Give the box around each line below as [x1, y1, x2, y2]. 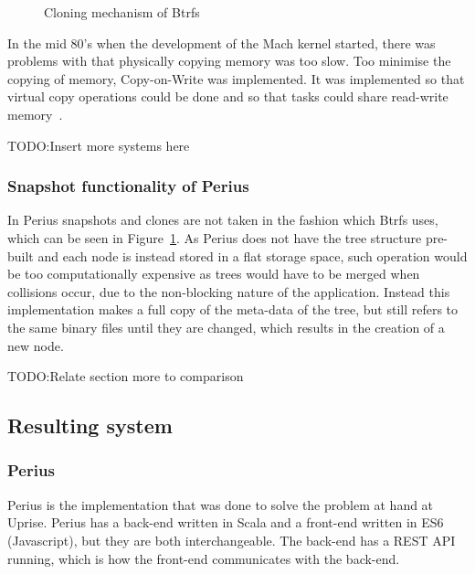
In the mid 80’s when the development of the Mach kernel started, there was [7, 33, 436, 52]
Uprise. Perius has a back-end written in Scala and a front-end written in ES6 [7, 513, 444, 532]
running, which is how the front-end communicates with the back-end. [7, 548, 400, 568]
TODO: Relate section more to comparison [7, 367, 244, 386]
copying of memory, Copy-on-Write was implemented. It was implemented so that [7, 69, 465, 88]
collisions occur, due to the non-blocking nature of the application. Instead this [7, 282, 450, 301]
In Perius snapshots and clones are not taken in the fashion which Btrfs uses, [7, 210, 438, 229]
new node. [7, 335, 64, 355]
